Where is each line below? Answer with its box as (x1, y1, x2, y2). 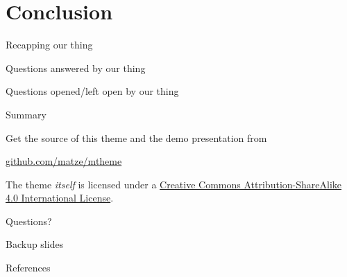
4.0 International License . (6, 190, 114, 205)
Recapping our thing (6, 37, 93, 52)
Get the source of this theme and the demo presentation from (6, 130, 267, 145)
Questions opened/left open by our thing (6, 84, 179, 98)
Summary (6, 107, 46, 121)
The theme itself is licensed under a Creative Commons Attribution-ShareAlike (6, 177, 341, 191)
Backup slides (6, 237, 64, 251)
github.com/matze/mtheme (6, 154, 122, 168)
